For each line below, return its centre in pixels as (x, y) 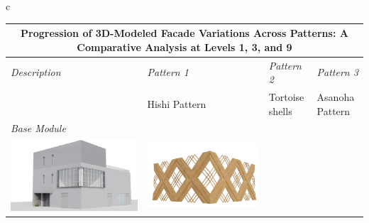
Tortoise (286, 96)
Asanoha (336, 96)
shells (280, 110)
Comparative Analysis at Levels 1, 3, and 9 (184, 47)
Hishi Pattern (177, 103)
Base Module (38, 128)
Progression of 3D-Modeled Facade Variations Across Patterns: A (184, 33)
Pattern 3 (337, 72)
